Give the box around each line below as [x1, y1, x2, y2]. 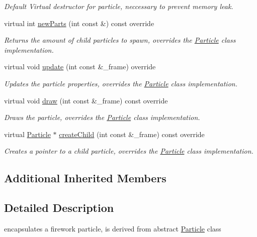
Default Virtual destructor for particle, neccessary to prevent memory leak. [4, 1, 233, 11]
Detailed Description [4, 200, 114, 215]
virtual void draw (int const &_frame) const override [4, 95, 168, 105]
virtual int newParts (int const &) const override [4, 18, 154, 28]
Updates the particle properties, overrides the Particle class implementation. [4, 78, 237, 88]
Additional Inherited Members [4, 170, 166, 186]
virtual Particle [4, 129, 51, 139]
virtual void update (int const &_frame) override [4, 61, 156, 72]
